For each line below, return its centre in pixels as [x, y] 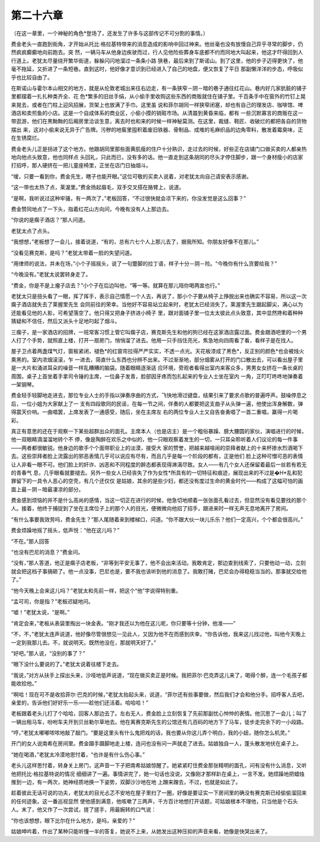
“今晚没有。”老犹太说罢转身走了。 [51, 274]
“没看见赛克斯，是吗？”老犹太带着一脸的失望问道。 [73, 253]
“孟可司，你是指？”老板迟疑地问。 [52, 601]
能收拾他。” [24, 684]
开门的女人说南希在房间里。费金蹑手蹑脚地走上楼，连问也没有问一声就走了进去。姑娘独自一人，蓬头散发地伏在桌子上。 [156, 743]
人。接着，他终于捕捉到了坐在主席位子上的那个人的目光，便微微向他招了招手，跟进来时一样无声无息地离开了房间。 [151, 509]
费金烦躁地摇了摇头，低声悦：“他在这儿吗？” [65, 530]
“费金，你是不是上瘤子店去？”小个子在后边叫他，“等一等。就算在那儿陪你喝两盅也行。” [116, 285]
